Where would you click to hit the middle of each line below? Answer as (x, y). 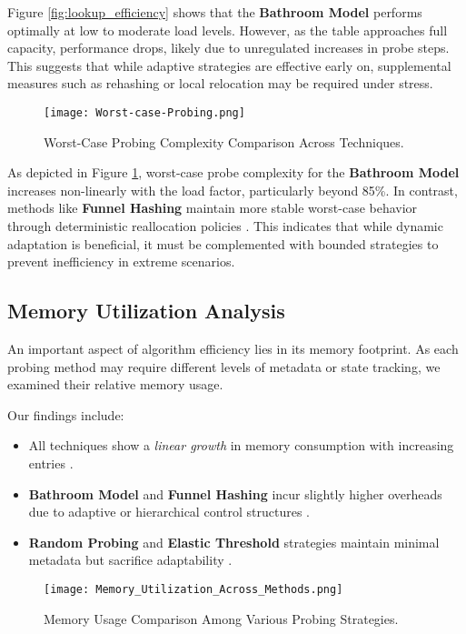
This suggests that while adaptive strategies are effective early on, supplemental (229, 65)
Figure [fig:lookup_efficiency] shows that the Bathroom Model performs (215, 12)
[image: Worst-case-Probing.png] (144, 112)
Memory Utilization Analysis (146, 311)
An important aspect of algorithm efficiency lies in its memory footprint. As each (233, 348)
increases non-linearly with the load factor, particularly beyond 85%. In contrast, (233, 190)
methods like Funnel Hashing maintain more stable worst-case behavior (213, 208)
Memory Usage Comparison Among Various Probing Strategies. (221, 618)
